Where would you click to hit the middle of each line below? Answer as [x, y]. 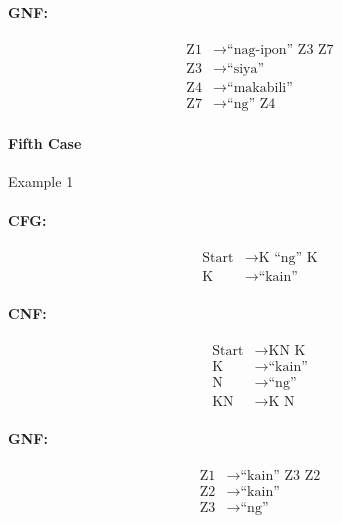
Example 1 [41, 180]
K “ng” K [288, 258]
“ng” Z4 [251, 103]
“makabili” [260, 87]
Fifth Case [45, 142]
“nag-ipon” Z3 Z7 [280, 49]
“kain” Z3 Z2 [280, 475]
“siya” [246, 68]
